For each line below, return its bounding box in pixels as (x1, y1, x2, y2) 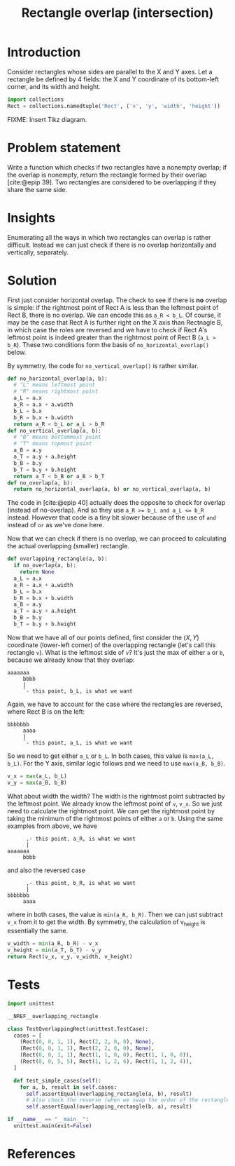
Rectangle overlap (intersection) (21, 5, 214, 21)
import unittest (7, 1000, 55, 1007)
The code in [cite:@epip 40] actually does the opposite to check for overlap (7, 499, 226, 507)
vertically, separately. (7, 248, 69, 257)
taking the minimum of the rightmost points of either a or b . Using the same (7, 814, 223, 822)
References (7, 1146, 76, 1162)
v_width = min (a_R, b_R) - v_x (7, 940, 99, 947)
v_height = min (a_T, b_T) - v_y (7, 947, 101, 954)
